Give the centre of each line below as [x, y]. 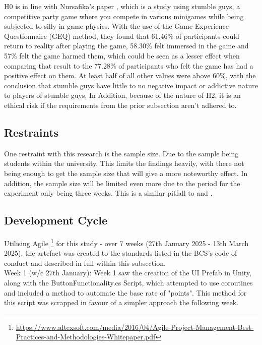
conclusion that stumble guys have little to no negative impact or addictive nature [131, 85]
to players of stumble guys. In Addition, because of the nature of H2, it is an [122, 95]
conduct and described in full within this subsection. [85, 263]
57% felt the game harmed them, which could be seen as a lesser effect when [122, 55]
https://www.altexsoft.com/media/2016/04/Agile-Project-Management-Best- [135, 327]
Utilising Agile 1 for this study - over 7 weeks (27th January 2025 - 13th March [126, 242]
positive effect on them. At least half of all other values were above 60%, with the [130, 75]
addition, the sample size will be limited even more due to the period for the [122, 183]
